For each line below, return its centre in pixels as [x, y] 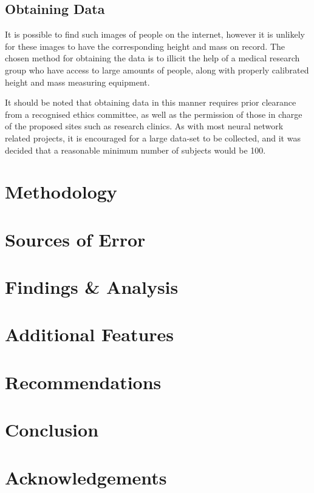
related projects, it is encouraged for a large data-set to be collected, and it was [153, 138]
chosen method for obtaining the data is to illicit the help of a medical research [152, 58]
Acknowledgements [86, 477]
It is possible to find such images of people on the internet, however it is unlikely [155, 34]
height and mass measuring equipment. [77, 82]
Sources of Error [75, 239]
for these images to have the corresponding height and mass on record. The [145, 46]
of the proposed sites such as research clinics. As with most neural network [144, 126]
